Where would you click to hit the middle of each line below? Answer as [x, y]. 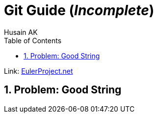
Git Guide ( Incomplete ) [79, 10]
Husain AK [21, 32]
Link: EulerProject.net [39, 71]
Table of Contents [33, 40]
